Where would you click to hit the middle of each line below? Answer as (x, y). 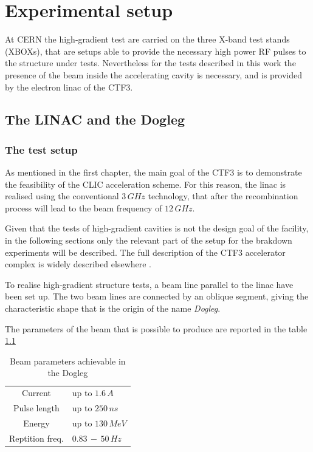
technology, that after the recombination (223, 196)
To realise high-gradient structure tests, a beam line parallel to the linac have (149, 284)
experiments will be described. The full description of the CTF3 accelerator (145, 252)
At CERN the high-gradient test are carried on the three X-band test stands (147, 39)
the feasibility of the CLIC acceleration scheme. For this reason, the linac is (146, 184)
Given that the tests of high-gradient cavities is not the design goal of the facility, (157, 228)
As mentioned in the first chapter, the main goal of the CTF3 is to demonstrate (153, 172)
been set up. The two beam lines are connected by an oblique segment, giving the (157, 296)
